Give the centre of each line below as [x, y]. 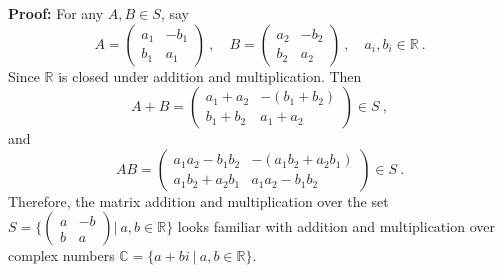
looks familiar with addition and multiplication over [336, 226]
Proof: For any [56, 13]
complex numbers [61, 255]
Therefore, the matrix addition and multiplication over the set [198, 200]
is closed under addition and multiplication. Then [210, 75]
